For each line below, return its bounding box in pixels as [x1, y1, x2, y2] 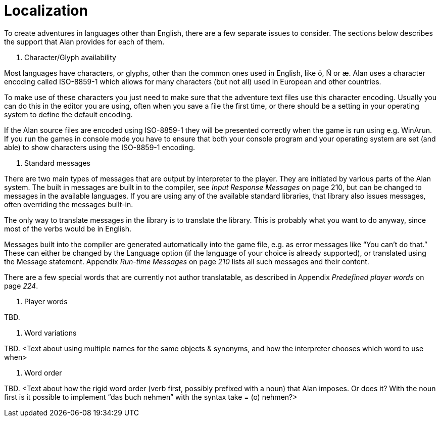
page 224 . [4, 281, 38, 290]
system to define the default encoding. [4, 110, 133, 119]
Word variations [24, 328, 77, 337]
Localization [4, 2, 88, 19]
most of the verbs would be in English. [4, 224, 131, 233]
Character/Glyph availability [24, 53, 116, 62]
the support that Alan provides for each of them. [4, 37, 165, 46]
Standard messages [24, 158, 90, 167]
